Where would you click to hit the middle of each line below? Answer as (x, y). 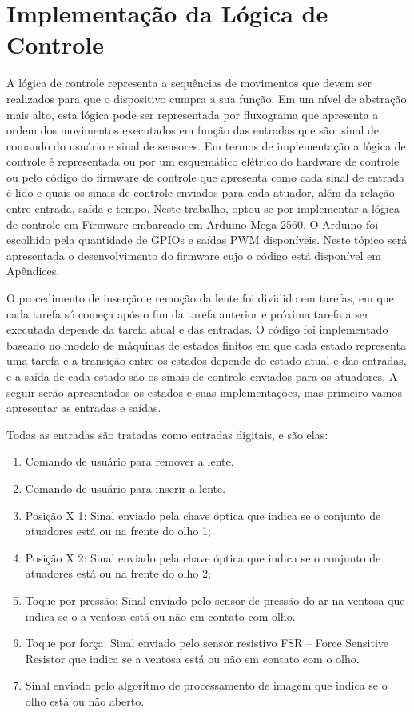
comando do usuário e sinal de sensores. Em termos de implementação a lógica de (206, 145)
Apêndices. (33, 271)
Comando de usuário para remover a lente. (129, 461)
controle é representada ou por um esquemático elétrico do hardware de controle (203, 161)
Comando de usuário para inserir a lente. (125, 488)
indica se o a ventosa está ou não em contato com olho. (160, 616)
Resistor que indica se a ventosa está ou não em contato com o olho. (192, 658)
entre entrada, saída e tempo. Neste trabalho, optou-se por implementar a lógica (203, 208)
